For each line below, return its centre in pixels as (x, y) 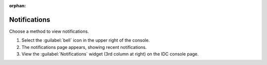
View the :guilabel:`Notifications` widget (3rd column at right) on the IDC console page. (110, 54)
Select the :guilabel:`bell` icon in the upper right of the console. (86, 40)
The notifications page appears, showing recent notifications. (84, 47)
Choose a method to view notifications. (49, 31)
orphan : (18, 6)
